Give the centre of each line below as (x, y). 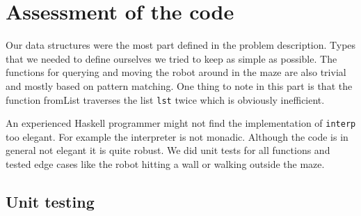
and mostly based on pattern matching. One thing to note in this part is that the (179, 85)
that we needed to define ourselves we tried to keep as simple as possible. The (171, 58)
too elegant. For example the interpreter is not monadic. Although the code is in (177, 136)
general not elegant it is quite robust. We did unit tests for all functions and (168, 150)
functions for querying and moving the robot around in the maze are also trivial (176, 72)
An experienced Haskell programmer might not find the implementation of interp (181, 123)
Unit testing (50, 201)
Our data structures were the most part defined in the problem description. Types (181, 45)
